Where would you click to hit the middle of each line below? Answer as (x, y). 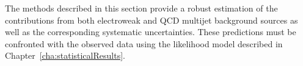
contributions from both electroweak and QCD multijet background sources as (151, 20)
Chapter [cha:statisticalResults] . (65, 55)
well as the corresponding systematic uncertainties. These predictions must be (151, 32)
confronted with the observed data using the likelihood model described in (144, 43)
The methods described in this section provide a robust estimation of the (141, 8)
